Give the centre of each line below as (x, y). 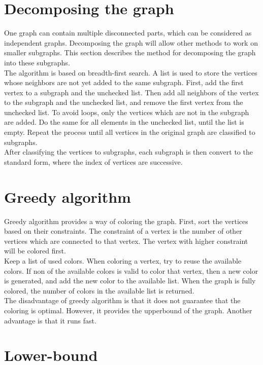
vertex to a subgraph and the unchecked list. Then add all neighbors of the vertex (131, 92)
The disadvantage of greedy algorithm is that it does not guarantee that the (122, 300)
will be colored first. (35, 251)
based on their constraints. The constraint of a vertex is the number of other (123, 231)
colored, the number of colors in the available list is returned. (99, 290)
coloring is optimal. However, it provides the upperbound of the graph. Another (128, 310)
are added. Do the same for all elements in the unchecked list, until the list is (124, 122)
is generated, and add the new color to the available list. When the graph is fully (130, 281)
